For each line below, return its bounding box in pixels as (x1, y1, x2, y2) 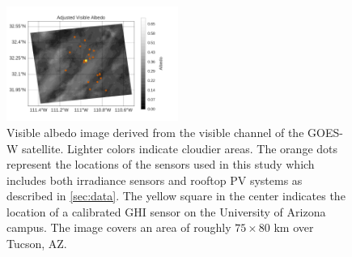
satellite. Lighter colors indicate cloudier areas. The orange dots (22, 139, 338, 156)
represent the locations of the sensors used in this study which (6, 156, 315, 173)
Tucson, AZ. (6, 235, 67, 252)
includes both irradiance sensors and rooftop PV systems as (6, 171, 303, 188)
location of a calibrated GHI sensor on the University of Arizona (6, 203, 326, 220)
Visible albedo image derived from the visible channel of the (6, 123, 304, 140)
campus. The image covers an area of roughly (6, 219, 231, 236)
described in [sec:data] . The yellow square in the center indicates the (6, 187, 346, 204)
